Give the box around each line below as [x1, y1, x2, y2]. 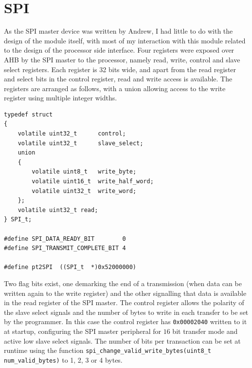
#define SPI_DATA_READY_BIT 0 [4, 235, 126, 242]
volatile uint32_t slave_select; [18, 139, 144, 147]
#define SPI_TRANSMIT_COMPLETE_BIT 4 [4, 245, 126, 252]
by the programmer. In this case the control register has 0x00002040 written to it [4, 316, 247, 327]
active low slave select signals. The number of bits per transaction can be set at [4, 335, 241, 346]
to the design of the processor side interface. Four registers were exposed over [4, 45, 234, 55]
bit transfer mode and [172, 326, 238, 336]
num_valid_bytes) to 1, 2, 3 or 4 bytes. [4, 354, 123, 365]
